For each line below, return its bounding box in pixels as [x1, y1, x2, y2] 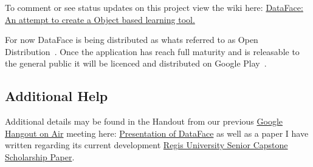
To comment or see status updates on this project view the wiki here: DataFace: [5, 1, 303, 13]
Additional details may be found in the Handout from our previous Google [5, 115, 283, 128]
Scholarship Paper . [5, 150, 75, 163]
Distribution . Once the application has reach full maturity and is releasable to [5, 45, 300, 57]
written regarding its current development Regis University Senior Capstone [5, 139, 288, 151]
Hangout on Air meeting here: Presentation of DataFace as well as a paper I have [5, 126, 309, 139]
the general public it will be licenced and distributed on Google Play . [5, 57, 267, 70]
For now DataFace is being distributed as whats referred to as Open [5, 33, 258, 46]
